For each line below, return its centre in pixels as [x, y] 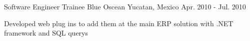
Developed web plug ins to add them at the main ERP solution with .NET [119, 23]
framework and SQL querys [46, 33]
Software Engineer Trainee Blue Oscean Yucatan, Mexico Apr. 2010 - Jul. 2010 [125, 6]
